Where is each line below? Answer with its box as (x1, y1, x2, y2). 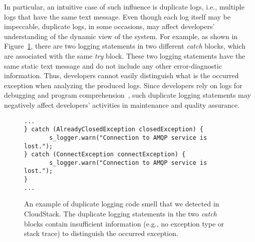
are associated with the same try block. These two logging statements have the (4, 50, 245, 61)
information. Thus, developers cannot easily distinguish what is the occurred (4, 70, 239, 81)
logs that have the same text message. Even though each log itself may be (4, 11, 231, 22)
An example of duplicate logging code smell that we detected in (24, 198, 219, 209)
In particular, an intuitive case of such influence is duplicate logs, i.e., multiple (4, 2, 244, 12)
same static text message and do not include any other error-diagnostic (4, 60, 222, 71)
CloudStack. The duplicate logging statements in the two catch (24, 208, 217, 219)
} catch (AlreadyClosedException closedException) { (24, 126, 203, 133)
